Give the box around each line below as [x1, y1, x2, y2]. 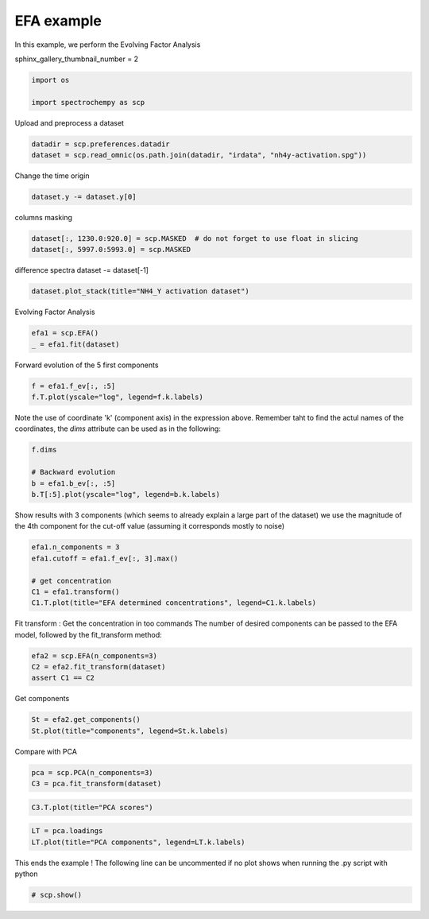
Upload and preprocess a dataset [14, 118, 125, 127]
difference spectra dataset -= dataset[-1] [14, 266, 149, 275]
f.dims [31, 445, 57, 455]
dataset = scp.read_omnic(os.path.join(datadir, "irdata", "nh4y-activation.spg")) [31, 151, 367, 160]
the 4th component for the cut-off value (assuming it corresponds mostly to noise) [14, 522, 285, 531]
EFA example [14, 12, 102, 29]
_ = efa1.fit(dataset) [31, 339, 120, 349]
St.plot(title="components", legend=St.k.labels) [31, 726, 229, 735]
